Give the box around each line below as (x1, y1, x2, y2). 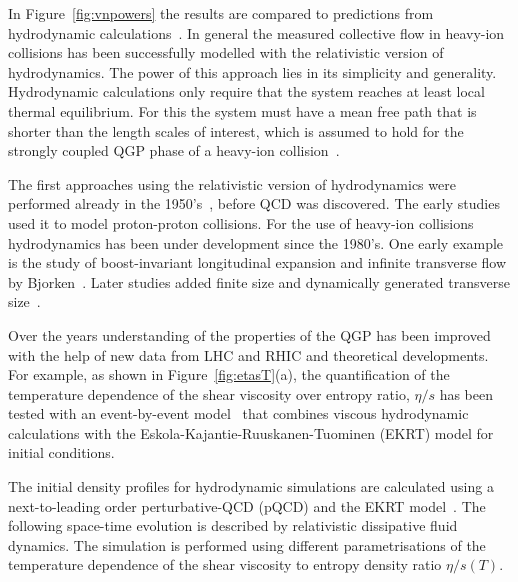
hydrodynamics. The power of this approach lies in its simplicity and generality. (8, 61, 497, 82)
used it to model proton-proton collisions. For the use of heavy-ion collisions (8, 212, 474, 233)
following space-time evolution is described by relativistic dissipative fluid (8, 515, 458, 536)
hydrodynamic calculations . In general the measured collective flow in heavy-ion (8, 22, 505, 43)
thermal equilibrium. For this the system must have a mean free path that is (8, 100, 477, 121)
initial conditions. (8, 442, 115, 463)
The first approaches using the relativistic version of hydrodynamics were (8, 173, 456, 194)
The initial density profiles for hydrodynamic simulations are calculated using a (8, 476, 494, 497)
